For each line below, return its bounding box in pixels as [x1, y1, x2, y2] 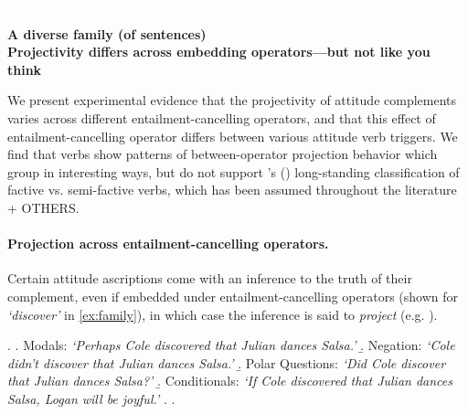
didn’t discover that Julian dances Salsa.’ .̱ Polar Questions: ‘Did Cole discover [7, 353, 446, 372]
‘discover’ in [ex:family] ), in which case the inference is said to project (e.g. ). [7, 304, 438, 324]
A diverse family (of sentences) [7, 24, 207, 43]
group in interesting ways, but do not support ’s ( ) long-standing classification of [7, 162, 460, 181]
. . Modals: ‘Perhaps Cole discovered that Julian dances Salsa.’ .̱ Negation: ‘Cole [7, 335, 455, 355]
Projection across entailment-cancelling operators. [7, 234, 329, 253]
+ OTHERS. [7, 197, 80, 217]
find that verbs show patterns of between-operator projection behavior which [7, 144, 438, 164]
